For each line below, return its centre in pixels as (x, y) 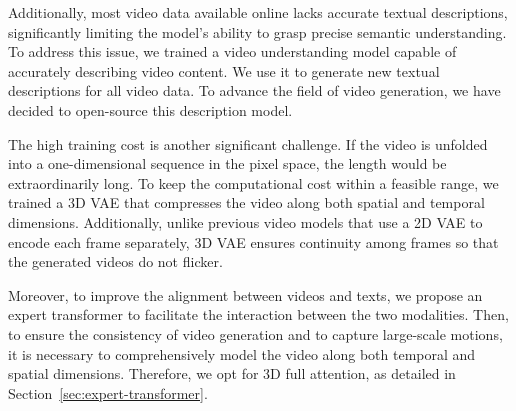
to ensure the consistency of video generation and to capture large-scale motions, (255, 333)
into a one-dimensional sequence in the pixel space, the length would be (227, 163)
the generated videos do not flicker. (115, 261)
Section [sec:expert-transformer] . (108, 392)
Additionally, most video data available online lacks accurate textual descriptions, (258, 12)
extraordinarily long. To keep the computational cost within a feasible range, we (253, 182)
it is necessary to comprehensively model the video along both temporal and (242, 353)
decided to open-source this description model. (150, 109)
